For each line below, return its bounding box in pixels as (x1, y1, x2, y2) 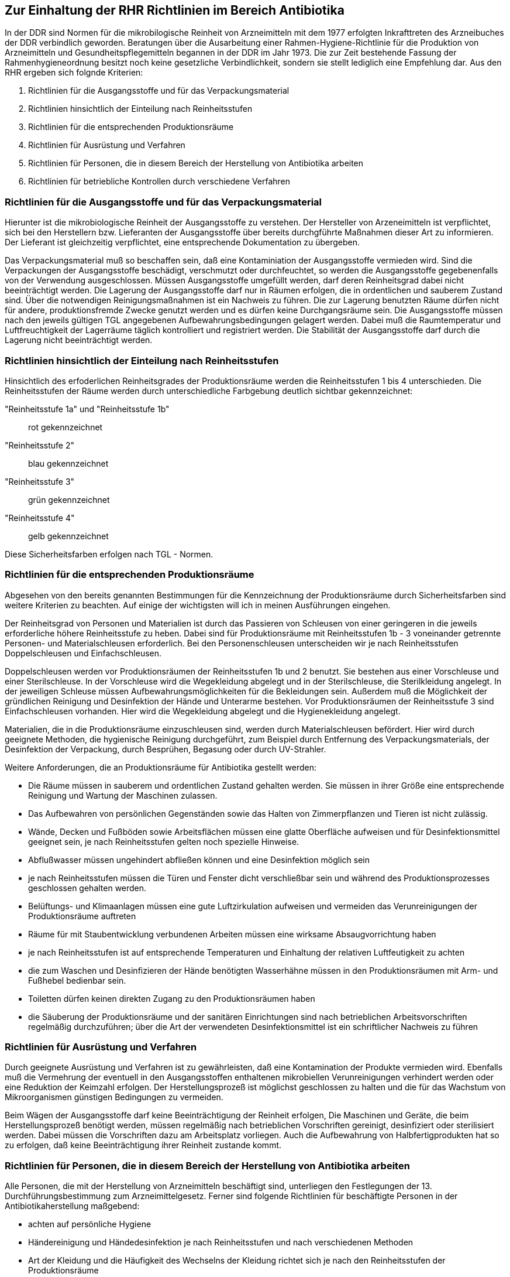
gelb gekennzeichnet (28, 530, 109, 541)
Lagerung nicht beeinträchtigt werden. (5, 335, 153, 345)
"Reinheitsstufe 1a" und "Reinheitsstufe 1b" (5, 403, 170, 414)
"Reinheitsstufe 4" (5, 512, 75, 523)
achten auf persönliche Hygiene (28, 1219, 151, 1230)
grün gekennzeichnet (28, 494, 110, 505)
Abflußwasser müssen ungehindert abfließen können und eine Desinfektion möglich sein (28, 854, 370, 865)
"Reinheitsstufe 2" (5, 440, 74, 450)
